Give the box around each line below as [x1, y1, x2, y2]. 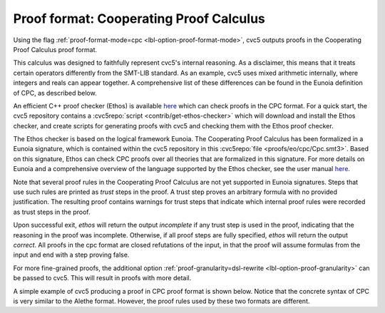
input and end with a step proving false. [13, 250, 130, 260]
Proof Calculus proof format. [13, 45, 98, 53]
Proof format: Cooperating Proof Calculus [13, 11, 265, 26]
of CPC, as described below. [13, 88, 97, 97]
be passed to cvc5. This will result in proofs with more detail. [13, 274, 192, 282]
